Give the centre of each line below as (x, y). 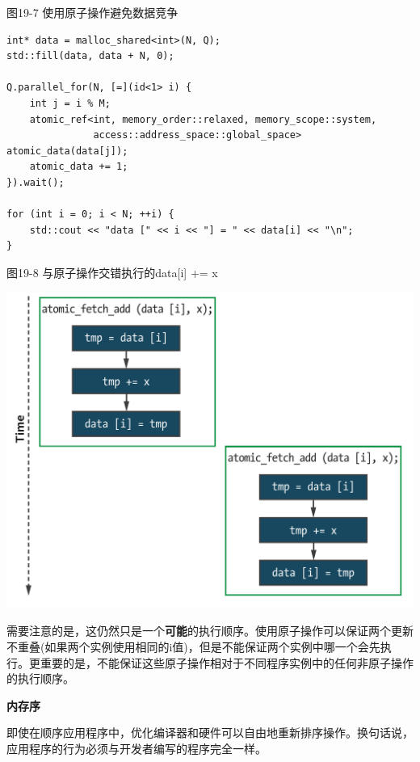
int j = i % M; (70, 103)
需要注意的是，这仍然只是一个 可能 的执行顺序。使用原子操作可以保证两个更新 (210, 631)
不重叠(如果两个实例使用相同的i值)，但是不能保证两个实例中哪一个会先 (193, 646)
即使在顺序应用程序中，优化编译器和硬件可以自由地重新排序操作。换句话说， (210, 733)
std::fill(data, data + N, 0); (90, 56)
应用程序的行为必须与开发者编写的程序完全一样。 (136, 748)
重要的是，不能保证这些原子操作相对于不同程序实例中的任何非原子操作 (227, 662)
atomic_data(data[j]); (67, 151)
